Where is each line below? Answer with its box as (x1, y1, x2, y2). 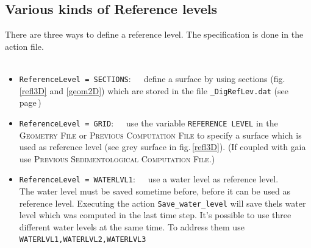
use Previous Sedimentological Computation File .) (19, 152, 215, 165)
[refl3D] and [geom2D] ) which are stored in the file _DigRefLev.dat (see (19, 84, 288, 97)
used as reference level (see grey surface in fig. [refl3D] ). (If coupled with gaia (19, 140, 306, 153)
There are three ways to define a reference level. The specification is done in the (5, 28, 304, 41)
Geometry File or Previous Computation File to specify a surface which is (19, 128, 302, 141)
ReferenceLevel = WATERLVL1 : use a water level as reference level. (19, 173, 279, 185)
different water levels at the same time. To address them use (19, 220, 245, 233)
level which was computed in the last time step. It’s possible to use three (19, 208, 291, 221)
